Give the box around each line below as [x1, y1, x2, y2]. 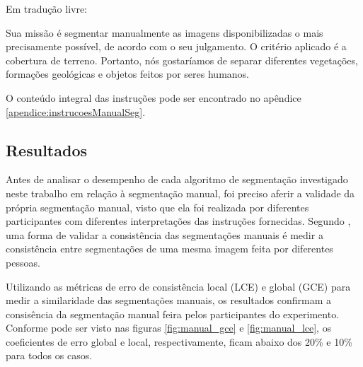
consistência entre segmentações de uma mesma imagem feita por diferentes [6, 241, 333, 256]
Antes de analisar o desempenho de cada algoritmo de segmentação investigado [6, 172, 348, 187]
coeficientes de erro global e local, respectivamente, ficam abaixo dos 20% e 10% [6, 334, 352, 349]
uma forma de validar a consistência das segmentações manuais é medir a [6, 227, 323, 242]
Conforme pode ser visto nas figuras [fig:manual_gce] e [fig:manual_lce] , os [6, 320, 332, 335]
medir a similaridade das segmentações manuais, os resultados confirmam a [6, 293, 331, 308]
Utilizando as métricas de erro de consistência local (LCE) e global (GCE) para [6, 279, 351, 293]
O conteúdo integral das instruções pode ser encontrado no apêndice [6, 90, 301, 105]
